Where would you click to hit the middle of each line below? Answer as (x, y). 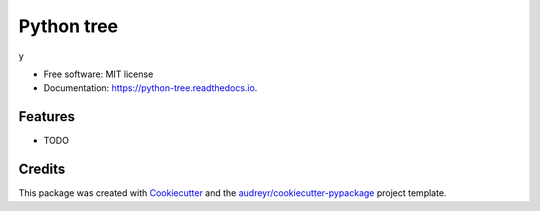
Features (46, 116)
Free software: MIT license (98, 74)
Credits (42, 169)
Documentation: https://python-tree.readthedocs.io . (150, 88)
